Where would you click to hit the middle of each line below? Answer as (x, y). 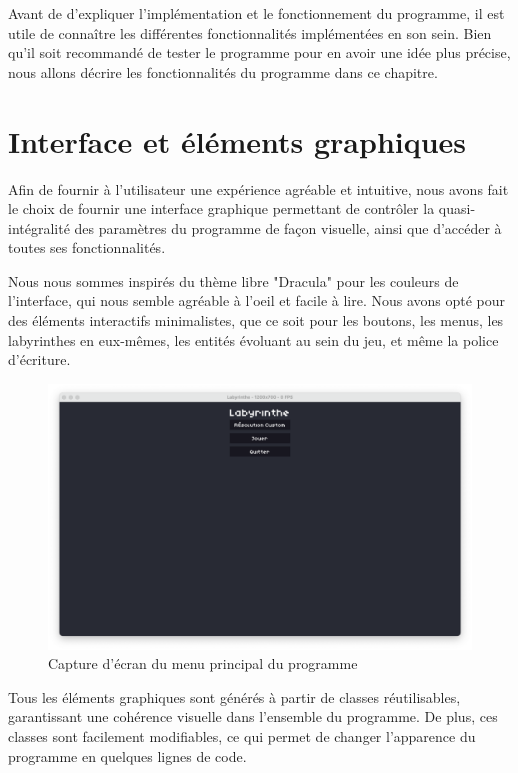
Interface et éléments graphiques (237, 140)
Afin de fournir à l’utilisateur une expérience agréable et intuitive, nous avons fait (258, 188)
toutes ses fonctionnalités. (87, 247)
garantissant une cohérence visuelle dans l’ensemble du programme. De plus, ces (253, 716)
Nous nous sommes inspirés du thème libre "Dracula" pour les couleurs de (233, 280)
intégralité (39, 227)
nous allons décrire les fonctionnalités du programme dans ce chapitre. (223, 71)
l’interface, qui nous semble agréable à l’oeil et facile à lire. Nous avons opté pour (257, 300)
